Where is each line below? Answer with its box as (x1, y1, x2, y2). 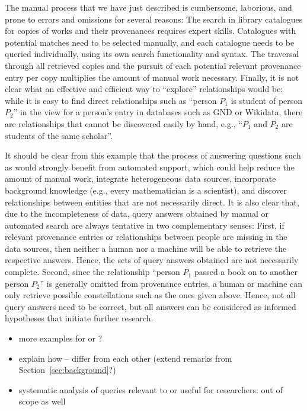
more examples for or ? (18, 332, 103, 344)
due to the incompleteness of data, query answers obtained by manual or (5, 207, 268, 220)
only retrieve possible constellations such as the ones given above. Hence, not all (5, 289, 296, 301)
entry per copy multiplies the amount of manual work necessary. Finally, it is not (5, 71, 299, 83)
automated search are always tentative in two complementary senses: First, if (5, 219, 284, 231)
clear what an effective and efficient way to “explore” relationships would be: (5, 83, 283, 95)
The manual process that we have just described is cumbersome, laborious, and (5, 1, 292, 13)
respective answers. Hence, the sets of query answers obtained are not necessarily (5, 254, 299, 266)
